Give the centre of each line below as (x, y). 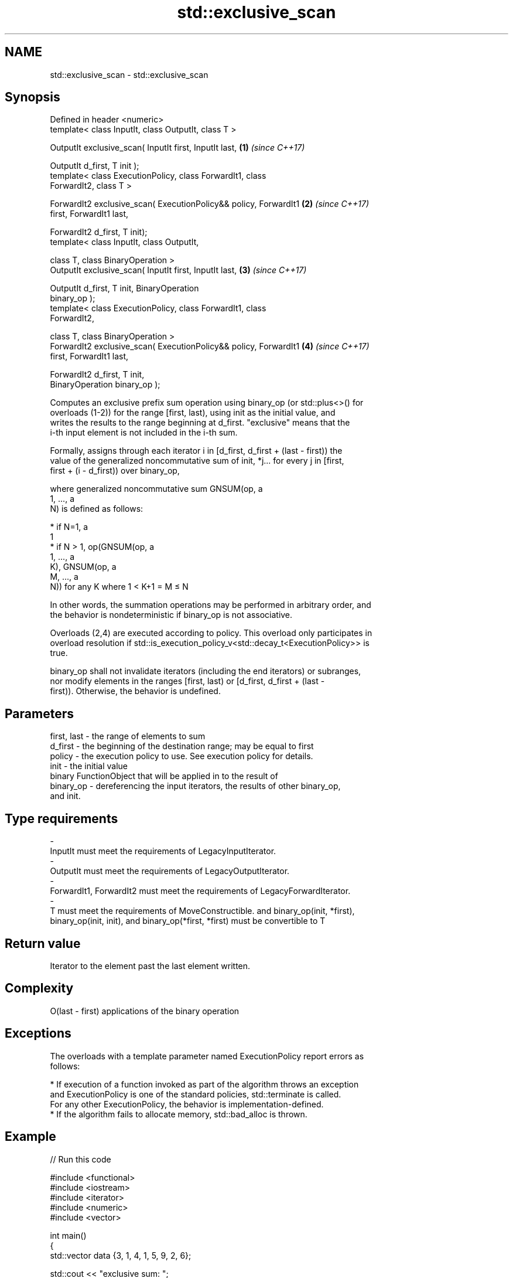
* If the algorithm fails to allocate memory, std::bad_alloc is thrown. (179, 1114)
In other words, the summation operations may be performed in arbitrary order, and (211, 605)
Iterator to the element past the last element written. (150, 966)
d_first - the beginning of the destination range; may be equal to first (182, 746)
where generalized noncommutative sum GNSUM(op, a (156, 489)
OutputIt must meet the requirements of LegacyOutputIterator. (170, 871)
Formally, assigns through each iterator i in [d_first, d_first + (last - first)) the (196, 451)
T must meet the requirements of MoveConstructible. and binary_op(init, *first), (202, 911)
